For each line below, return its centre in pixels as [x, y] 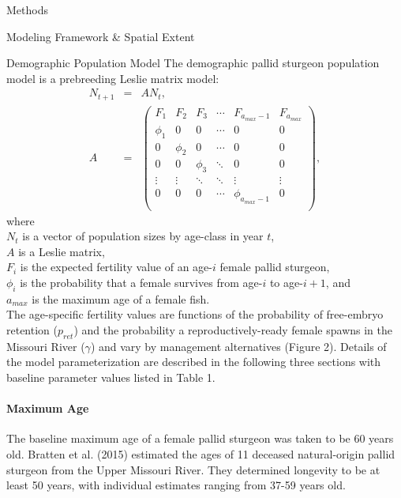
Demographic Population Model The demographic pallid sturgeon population [193, 63]
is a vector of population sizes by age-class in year [143, 236]
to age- [286, 283]
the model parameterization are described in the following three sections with [194, 362]
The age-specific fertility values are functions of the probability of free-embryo [195, 314]
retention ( [32, 330]
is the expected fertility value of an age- [116, 267]
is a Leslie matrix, [62, 251]
